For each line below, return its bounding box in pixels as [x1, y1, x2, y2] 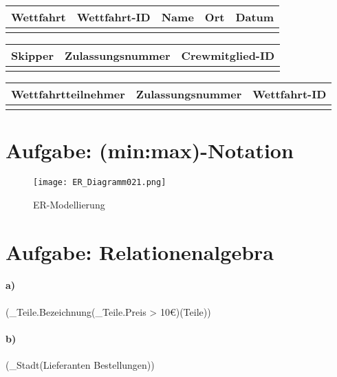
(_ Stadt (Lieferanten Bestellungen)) [6, 357, 155, 371]
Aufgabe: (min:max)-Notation [6, 136, 294, 164]
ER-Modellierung [33, 197, 105, 211]
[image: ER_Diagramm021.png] [33, 177, 166, 188]
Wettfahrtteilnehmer [11, 86, 125, 102]
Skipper [11, 47, 54, 63]
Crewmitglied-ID [181, 47, 275, 63]
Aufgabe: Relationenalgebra [6, 237, 274, 266]
